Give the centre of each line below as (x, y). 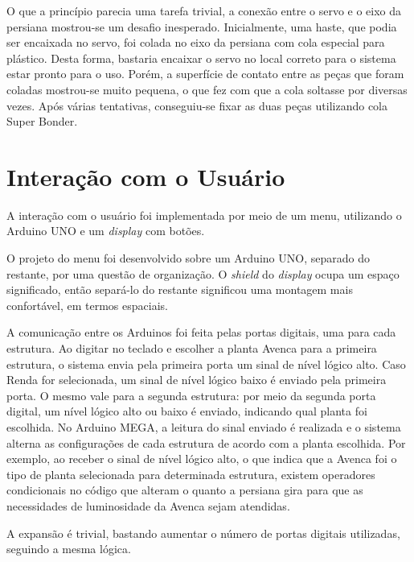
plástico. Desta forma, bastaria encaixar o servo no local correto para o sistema (201, 58)
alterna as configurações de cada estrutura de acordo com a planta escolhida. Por (206, 442)
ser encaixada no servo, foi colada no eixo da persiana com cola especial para (196, 42)
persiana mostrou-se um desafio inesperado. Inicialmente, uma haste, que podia (202, 26)
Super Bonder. (42, 121)
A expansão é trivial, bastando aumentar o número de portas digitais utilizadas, (203, 533)
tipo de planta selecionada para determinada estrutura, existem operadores (191, 474)
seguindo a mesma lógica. (69, 549)
